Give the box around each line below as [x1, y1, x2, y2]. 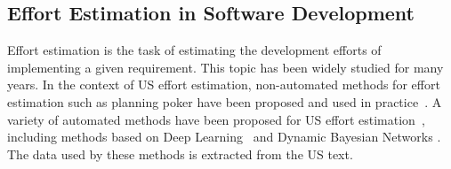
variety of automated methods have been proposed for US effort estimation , [7, 110, 425, 128]
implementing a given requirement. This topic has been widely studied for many [7, 58, 444, 76]
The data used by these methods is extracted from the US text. [7, 144, 353, 163]
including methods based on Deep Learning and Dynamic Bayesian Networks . [7, 127, 441, 146]
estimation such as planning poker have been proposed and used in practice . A [7, 92, 442, 111]
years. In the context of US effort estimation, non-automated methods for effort [7, 75, 440, 94]
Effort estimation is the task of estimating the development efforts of [7, 41, 382, 59]
